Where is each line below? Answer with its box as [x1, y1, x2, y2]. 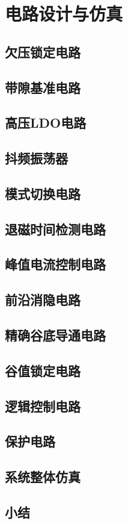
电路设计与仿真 [5, 1, 123, 26]
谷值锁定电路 [5, 361, 81, 379]
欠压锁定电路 [5, 42, 81, 61]
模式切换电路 [5, 184, 81, 202]
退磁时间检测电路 [5, 219, 106, 238]
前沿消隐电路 [5, 290, 81, 309]
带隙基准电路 [5, 78, 81, 96]
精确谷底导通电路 [5, 326, 106, 345]
